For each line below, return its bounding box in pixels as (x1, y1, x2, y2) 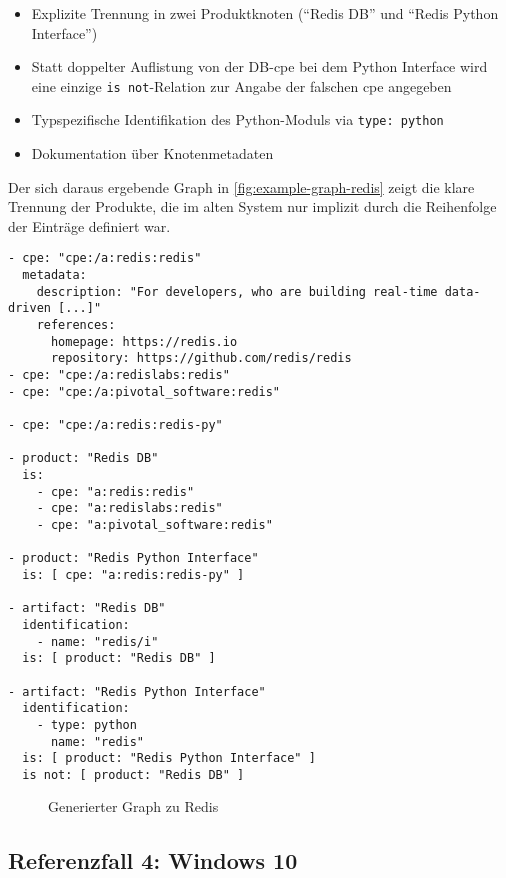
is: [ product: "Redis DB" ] (22, 651, 216, 666)
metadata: (22, 268, 87, 283)
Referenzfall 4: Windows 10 (8, 845, 298, 876)
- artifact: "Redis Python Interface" (8, 684, 266, 699)
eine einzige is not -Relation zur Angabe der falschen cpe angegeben (31, 75, 452, 96)
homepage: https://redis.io (50, 334, 238, 349)
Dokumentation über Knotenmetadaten (31, 143, 274, 164)
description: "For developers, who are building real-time (36, 284, 438, 299)
